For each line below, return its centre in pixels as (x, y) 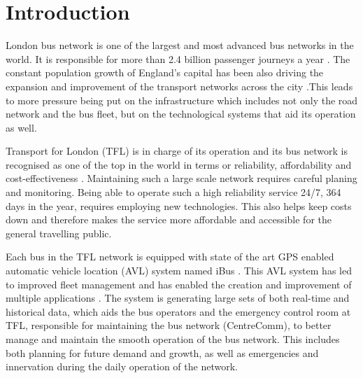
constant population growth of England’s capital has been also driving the (165, 72)
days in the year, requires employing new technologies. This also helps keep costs (179, 205)
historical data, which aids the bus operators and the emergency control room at (178, 311)
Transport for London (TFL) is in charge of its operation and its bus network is (177, 151)
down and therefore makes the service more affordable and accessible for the (169, 219)
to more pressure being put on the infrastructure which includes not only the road (182, 100)
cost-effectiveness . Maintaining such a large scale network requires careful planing (181, 178)
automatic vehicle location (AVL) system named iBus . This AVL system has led (179, 271)
